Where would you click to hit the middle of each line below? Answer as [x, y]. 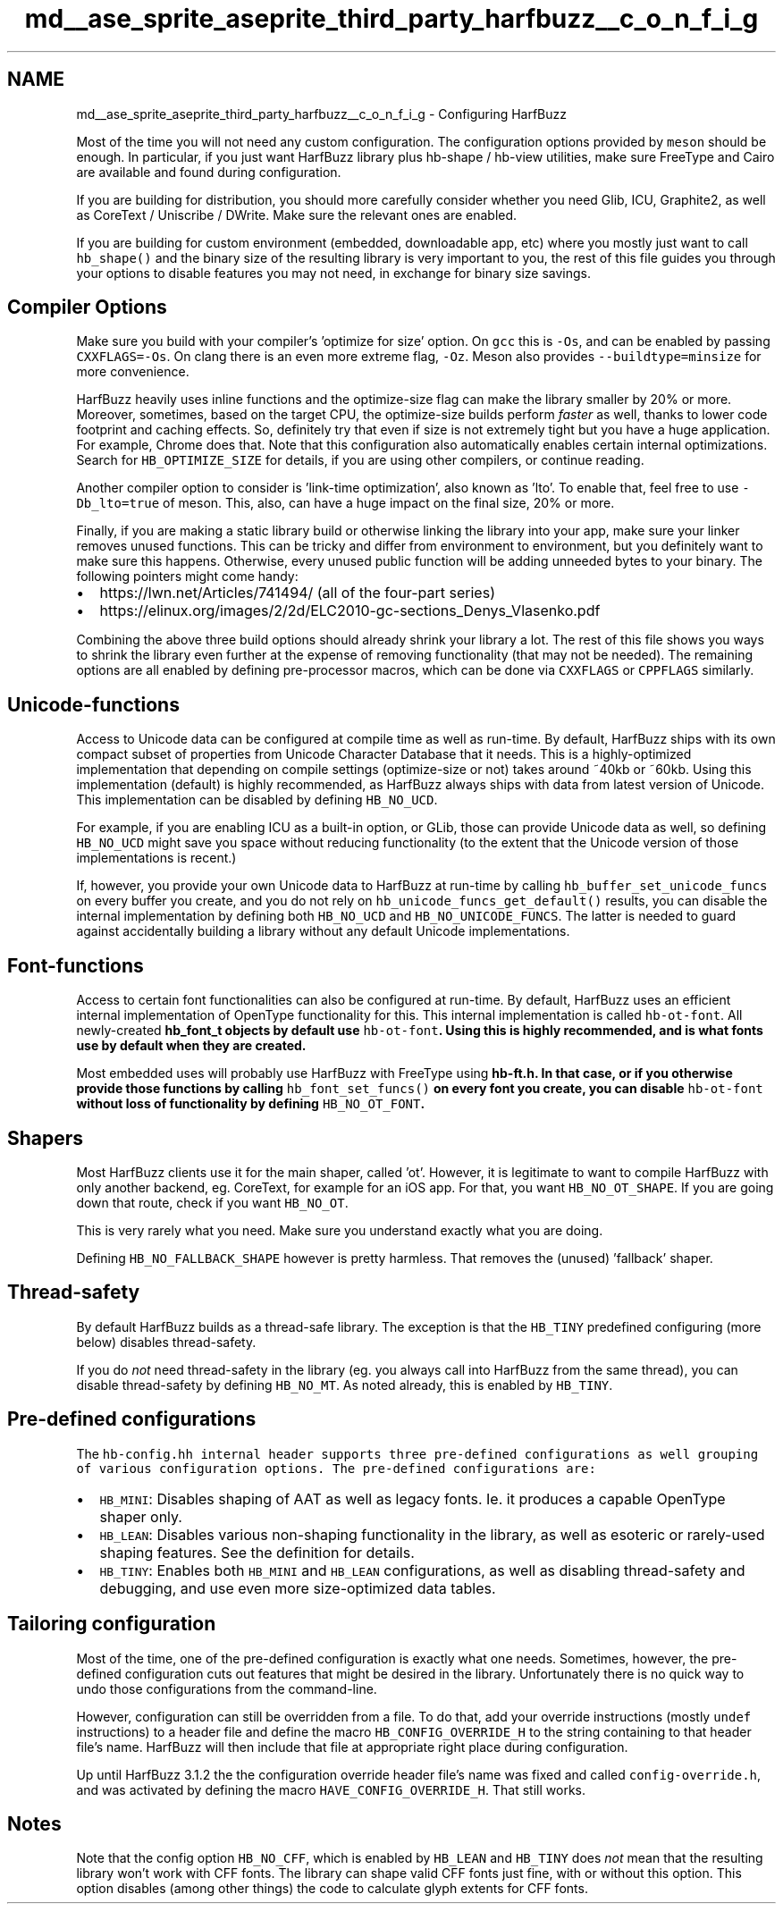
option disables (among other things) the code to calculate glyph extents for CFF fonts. [332, 1889]
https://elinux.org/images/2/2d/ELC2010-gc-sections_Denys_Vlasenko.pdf [350, 611]
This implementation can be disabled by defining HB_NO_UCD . [257, 800]
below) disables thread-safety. [166, 1342]
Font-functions [76, 965]
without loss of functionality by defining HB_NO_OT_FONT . [251, 1104]
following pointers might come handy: [187, 577]
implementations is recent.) [156, 858]
